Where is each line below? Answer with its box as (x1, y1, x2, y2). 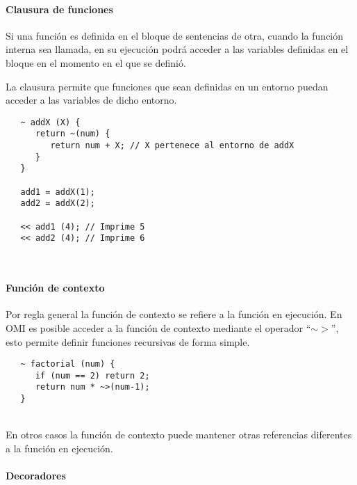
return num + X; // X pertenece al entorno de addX (50, 141, 294, 151)
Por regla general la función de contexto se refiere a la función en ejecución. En (6, 307, 342, 321)
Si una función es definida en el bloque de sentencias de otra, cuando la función (6, 28, 344, 42)
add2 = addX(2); (20, 198, 95, 209)
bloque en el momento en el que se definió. (6, 55, 186, 70)
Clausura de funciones (6, 1, 113, 16)
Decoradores (6, 468, 66, 483)
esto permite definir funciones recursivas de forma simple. (6, 334, 250, 349)
